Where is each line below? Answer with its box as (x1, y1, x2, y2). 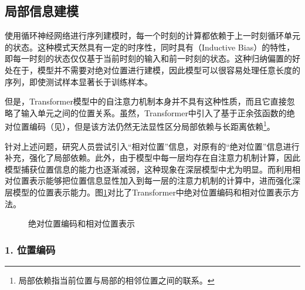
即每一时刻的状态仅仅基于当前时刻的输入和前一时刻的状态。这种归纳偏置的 (5, 52, 292, 65)
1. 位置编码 (5, 242, 56, 257)
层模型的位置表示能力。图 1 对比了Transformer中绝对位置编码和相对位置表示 (5, 186, 291, 198)
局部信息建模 (5, 2, 79, 20)
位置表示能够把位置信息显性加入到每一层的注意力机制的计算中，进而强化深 (12, 174, 300, 187)
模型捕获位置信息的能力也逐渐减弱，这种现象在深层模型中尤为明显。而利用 (5, 163, 292, 175)
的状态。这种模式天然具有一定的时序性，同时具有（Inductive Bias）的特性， (5, 41, 295, 53)
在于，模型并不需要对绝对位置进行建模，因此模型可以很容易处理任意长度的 (12, 63, 300, 76)
